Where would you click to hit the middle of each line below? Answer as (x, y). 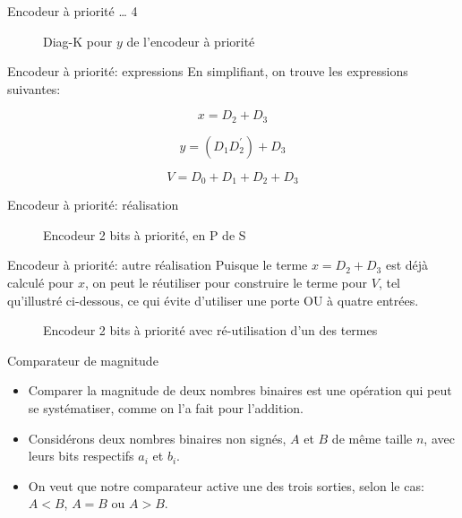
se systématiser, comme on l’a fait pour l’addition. (166, 408)
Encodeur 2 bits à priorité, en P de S (145, 234)
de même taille (372, 438)
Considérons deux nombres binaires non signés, (157, 438)
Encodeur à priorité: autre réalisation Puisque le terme (158, 265)
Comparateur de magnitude (83, 360)
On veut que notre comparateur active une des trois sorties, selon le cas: (226, 485)
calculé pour (41, 283)
